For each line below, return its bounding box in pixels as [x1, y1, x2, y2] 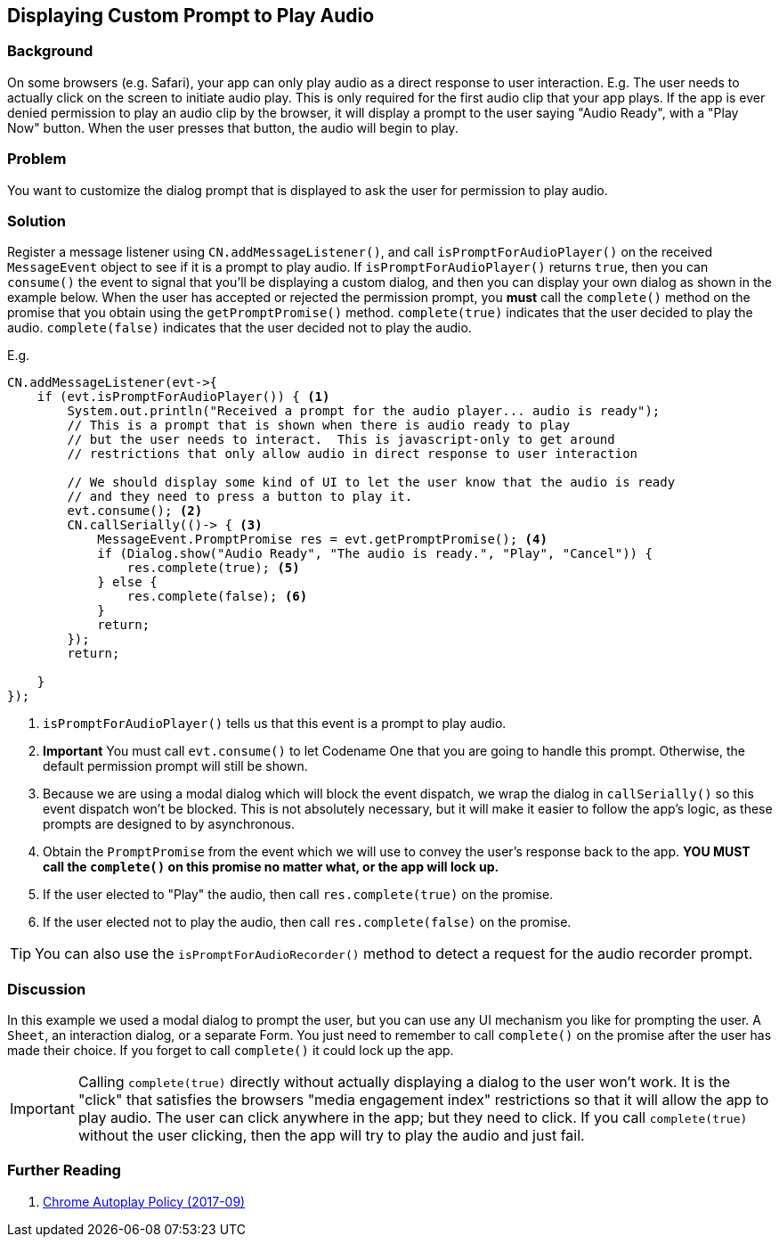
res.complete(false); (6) [126, 589, 308, 604]
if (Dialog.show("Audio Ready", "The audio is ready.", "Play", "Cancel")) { [97, 546, 653, 561]
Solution [7, 211, 67, 230]
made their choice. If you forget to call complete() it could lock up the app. [7, 1043, 454, 1059]
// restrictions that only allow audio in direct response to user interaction [67, 446, 638, 462]
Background [7, 42, 93, 61]
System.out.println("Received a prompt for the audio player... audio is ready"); [67, 404, 661, 419]
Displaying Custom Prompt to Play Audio [7, 4, 375, 27]
